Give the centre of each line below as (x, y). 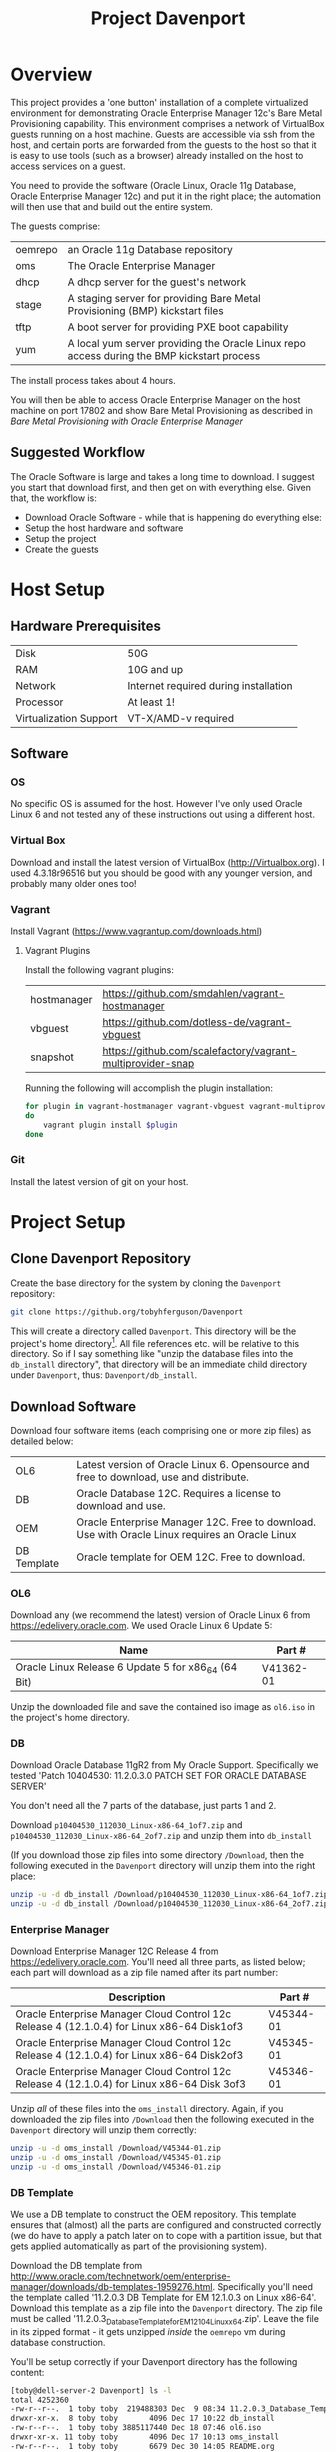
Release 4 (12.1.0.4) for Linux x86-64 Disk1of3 (129, 2026)
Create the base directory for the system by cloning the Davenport (146, 1283)
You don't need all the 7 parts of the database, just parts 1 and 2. (143, 1805)
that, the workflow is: (53, 498)
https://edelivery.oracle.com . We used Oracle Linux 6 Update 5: (141, 1626)
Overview (51, 74)
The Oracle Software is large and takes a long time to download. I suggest (162, 476)
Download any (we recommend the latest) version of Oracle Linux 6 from (160, 1615)
